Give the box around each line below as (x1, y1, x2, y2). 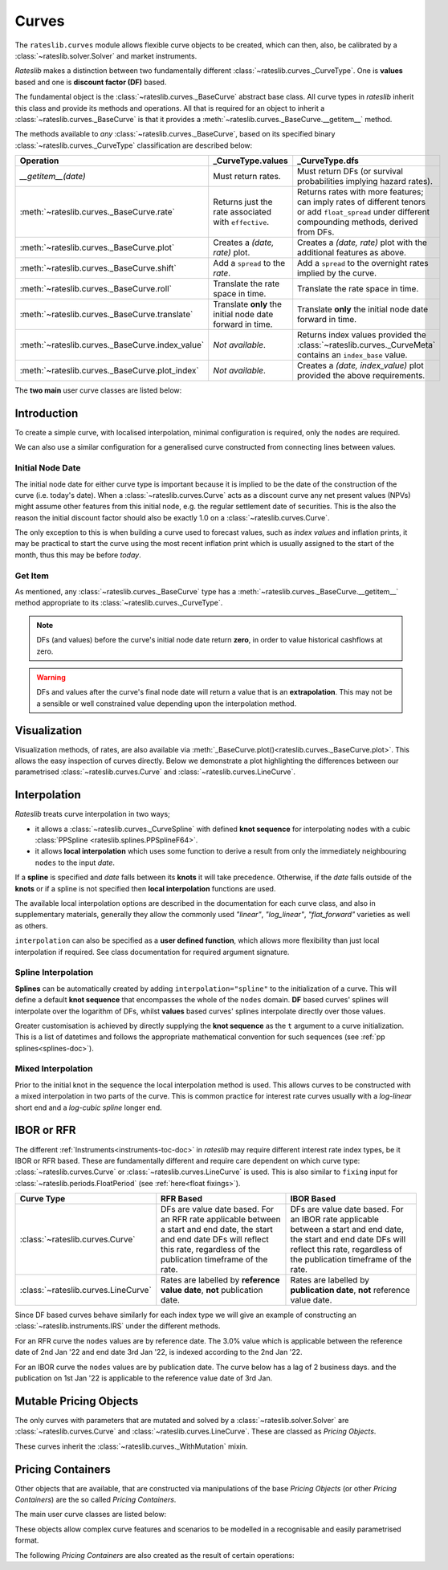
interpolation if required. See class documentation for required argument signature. (14, 947, 290, 956)
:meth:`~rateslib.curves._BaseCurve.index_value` (19, 340, 205, 351)
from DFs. (297, 226, 335, 238)
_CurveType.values (213, 155, 288, 166)
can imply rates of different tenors (297, 197, 426, 208)
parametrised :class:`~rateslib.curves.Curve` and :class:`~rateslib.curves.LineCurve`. (14, 767, 296, 777)
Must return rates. (213, 171, 281, 182)
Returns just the (213, 197, 273, 208)
